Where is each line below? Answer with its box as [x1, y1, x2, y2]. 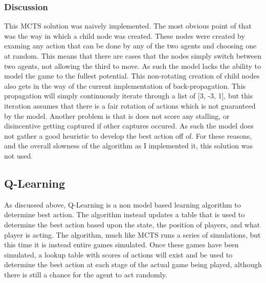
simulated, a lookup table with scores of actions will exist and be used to [4, 249, 233, 260]
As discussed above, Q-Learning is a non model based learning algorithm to [4, 199, 241, 210]
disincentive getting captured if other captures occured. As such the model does [4, 120, 254, 131]
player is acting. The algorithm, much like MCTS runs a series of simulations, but [4, 229, 261, 240]
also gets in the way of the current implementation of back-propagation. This [4, 80, 246, 91]
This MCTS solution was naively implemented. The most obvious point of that [4, 20, 252, 31]
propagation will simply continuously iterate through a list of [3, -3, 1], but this [4, 90, 253, 101]
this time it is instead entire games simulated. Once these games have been [4, 239, 239, 250]
